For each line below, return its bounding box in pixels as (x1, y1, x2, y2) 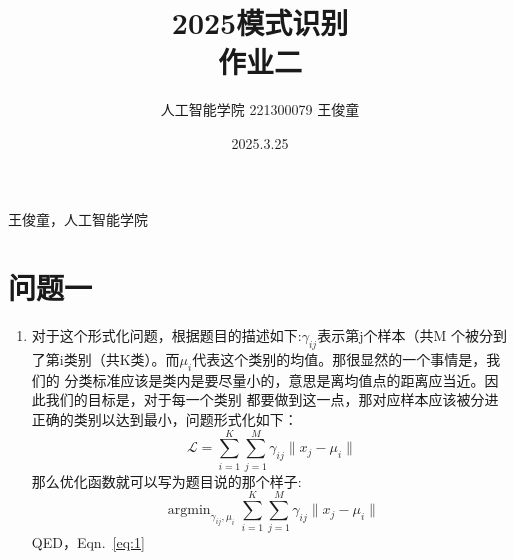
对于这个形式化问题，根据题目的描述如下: (31, 325, 302, 346)
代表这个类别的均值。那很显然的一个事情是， (192, 349, 487, 370)
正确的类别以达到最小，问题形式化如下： (31, 409, 298, 429)
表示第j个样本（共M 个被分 (317, 325, 493, 346)
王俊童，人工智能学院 (8, 208, 148, 229)
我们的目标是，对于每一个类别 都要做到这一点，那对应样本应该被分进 (45, 389, 499, 410)
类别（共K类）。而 (63, 349, 180, 370)
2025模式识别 (171, 2, 349, 43)
